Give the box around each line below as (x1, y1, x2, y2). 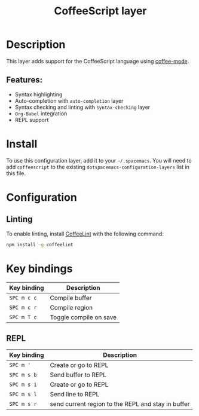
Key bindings (6, 262, 73, 276)
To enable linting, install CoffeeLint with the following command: (6, 230, 164, 237)
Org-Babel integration (14, 109, 68, 117)
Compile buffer (50, 293, 92, 302)
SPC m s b (9, 372, 37, 378)
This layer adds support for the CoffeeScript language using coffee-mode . (6, 57, 189, 65)
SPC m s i (9, 381, 37, 388)
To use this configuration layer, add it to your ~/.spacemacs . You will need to (6, 157, 192, 164)
